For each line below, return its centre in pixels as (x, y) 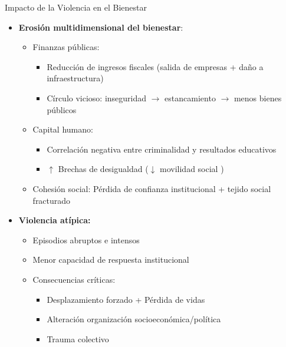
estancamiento (190, 98)
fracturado (52, 200)
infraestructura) (75, 78)
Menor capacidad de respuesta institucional (111, 260)
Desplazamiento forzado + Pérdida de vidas (126, 299)
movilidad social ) (192, 169)
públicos (62, 109)
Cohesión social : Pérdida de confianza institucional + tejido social (152, 188)
